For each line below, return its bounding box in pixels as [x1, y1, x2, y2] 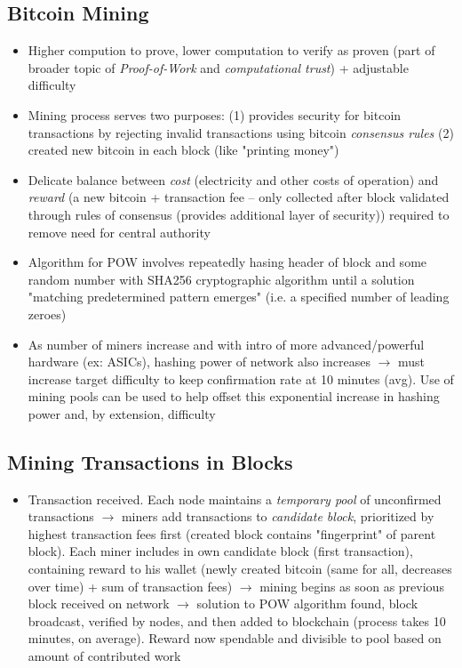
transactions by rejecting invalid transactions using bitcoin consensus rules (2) [28, 123, 454, 141]
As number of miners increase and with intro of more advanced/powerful [28, 334, 425, 353]
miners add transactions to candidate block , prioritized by [121, 507, 434, 526]
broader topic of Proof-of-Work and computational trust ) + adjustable [28, 58, 409, 76]
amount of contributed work [28, 647, 181, 665]
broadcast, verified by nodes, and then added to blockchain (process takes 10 [28, 611, 446, 630]
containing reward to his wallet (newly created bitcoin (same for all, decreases [28, 559, 452, 578]
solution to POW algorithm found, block [196, 594, 418, 613]
